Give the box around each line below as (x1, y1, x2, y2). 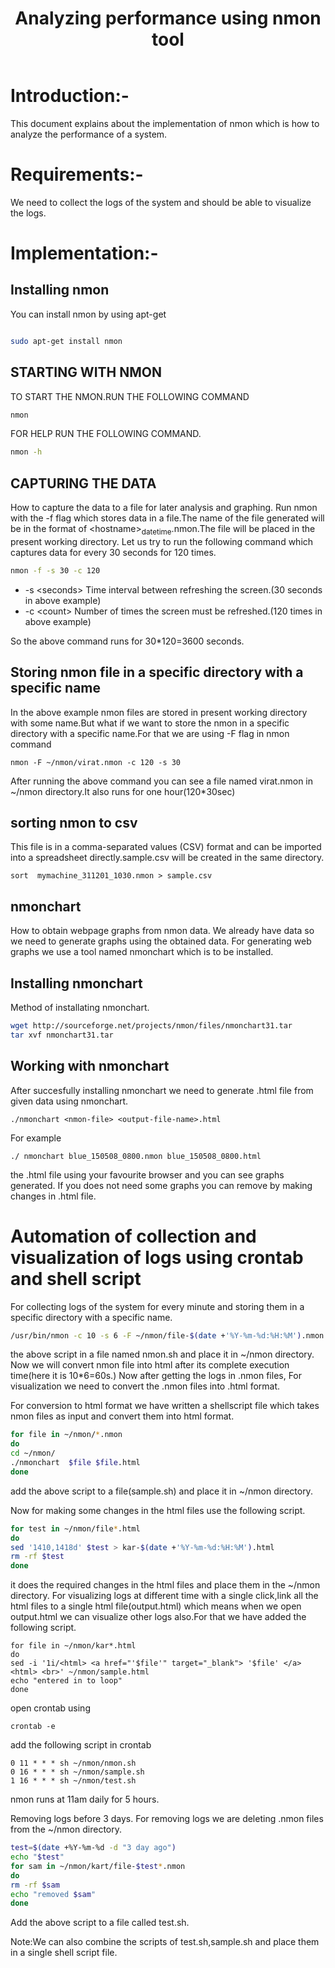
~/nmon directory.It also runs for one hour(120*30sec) (10, 785, 236, 797)
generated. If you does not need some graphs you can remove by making (10, 1179, 313, 1191)
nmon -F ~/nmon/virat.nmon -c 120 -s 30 (10, 757, 182, 767)
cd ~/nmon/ (10, 1448, 56, 1459)
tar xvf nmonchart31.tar (10, 1030, 114, 1040)
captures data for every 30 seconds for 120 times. (10, 546, 217, 558)
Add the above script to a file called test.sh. (10, 1917, 190, 1929)
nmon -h (10, 447, 43, 457)
